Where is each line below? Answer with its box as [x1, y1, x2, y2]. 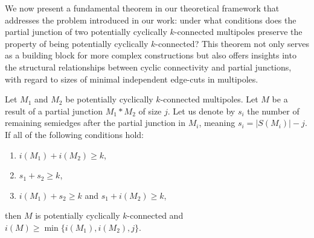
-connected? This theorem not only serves [155, 37, 309, 49]
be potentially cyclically [65, 93, 153, 105]
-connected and [127, 209, 184, 222]
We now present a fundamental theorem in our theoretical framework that [5, 2, 280, 14]
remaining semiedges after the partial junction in [5, 116, 185, 129]
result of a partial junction [5, 104, 103, 117]
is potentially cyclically [35, 209, 120, 222]
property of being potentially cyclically [5, 37, 149, 49]
